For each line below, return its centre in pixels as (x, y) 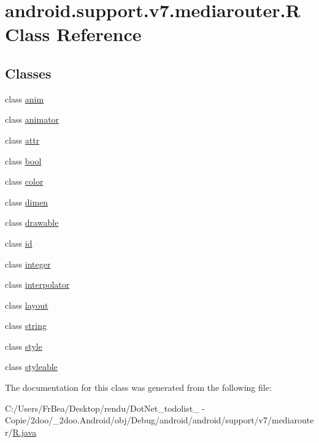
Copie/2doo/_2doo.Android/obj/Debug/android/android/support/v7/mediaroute (159, 420)
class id (19, 243)
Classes (28, 73)
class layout (27, 305)
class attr (22, 140)
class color (24, 181)
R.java (25, 432)
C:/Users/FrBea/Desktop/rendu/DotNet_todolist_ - (105, 408)
